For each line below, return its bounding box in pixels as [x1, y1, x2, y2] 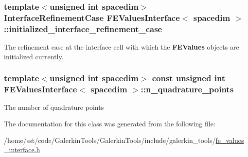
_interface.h [4, 144, 40, 155]
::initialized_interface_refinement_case [4, 22, 162, 35]
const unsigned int [152, 72, 226, 84]
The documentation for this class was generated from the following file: [4, 118, 215, 128]
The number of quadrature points [4, 102, 104, 112]
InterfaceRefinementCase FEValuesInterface [4, 11, 180, 23]
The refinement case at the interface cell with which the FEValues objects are [4, 42, 239, 52]
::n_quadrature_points [141, 83, 234, 95]
